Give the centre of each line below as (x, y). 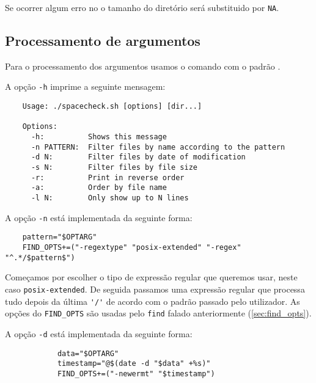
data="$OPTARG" (88, 353)
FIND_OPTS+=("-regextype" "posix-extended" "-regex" (132, 247)
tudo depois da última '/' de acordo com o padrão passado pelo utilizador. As (152, 301)
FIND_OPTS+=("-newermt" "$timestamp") (136, 374)
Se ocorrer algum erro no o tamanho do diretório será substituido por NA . (142, 7)
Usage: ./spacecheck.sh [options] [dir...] (112, 107)
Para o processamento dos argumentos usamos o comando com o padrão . (143, 66)
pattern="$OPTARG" (60, 237)
